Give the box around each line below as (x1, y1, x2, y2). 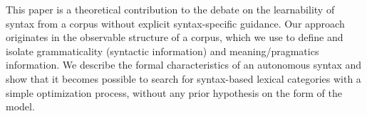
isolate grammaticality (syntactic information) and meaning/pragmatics (6, 43, 319, 58)
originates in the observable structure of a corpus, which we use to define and (6, 30, 343, 45)
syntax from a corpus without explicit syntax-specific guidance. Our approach (6, 16, 345, 30)
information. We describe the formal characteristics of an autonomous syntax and (6, 57, 362, 72)
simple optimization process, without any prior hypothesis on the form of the (6, 85, 342, 100)
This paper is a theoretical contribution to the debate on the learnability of (6, 2, 335, 16)
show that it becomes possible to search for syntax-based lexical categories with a (6, 71, 361, 86)
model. (6, 99, 35, 114)
